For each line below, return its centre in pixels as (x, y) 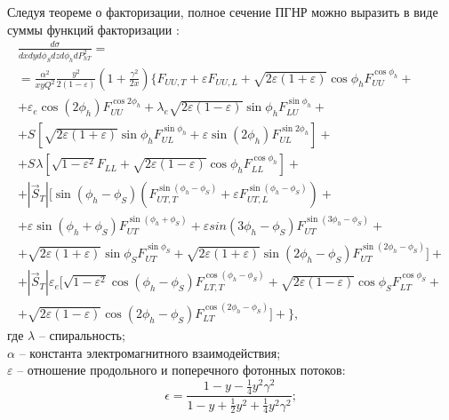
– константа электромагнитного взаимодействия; (150, 352)
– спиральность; (82, 335)
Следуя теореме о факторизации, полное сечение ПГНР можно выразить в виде (223, 12)
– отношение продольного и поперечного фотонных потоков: (181, 370)
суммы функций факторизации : (93, 29)
